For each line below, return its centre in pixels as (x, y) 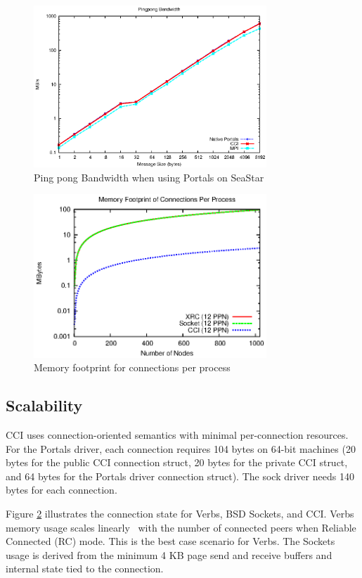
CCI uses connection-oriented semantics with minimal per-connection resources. (177, 435)
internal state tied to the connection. (85, 569)
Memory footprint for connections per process (132, 367)
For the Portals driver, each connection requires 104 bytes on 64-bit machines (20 (181, 448)
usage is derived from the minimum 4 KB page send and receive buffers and (169, 554)
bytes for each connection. (62, 490)
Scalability (44, 405)
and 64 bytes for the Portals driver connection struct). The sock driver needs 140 (180, 476)
